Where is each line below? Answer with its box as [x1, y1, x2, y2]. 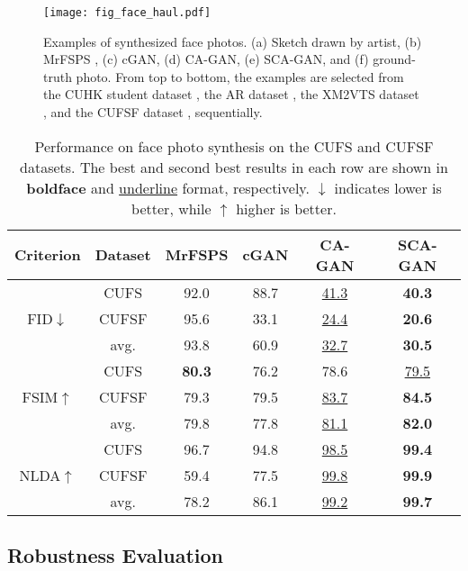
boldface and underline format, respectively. [26, 177, 310, 198]
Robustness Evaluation [7, 541, 224, 569]
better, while [131, 197, 211, 219]
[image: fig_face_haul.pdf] [43, 6, 211, 19]
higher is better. [236, 197, 337, 219]
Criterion [14, 244, 81, 266]
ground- [373, 50, 416, 68]
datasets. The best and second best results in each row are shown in [20, 156, 448, 177]
